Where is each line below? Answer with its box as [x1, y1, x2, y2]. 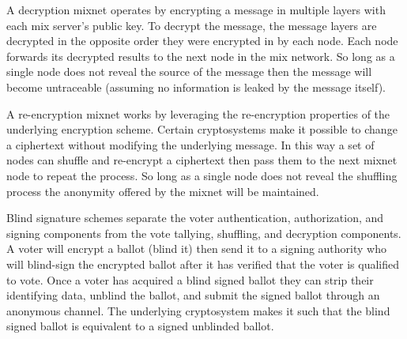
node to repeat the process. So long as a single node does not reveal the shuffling [6, 167, 398, 183]
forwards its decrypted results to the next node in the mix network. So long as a [6, 47, 395, 64]
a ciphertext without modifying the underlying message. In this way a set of [6, 136, 375, 153]
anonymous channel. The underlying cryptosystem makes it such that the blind [6, 302, 390, 318]
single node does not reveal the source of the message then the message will [6, 63, 372, 80]
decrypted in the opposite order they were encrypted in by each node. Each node [6, 32, 398, 49]
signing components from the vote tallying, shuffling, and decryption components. [6, 224, 401, 241]
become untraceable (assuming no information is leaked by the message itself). [6, 78, 386, 95]
